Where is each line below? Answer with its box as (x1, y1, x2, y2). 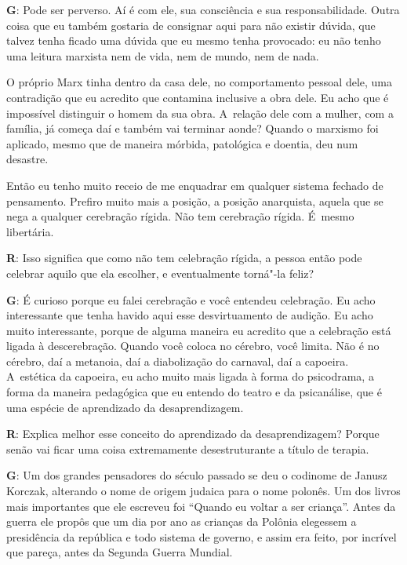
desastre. (6, 151, 49, 167)
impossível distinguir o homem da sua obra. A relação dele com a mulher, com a (6, 104, 394, 121)
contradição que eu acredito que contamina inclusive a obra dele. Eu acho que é (6, 89, 389, 105)
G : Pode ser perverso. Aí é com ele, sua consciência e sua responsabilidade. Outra (6, 2, 400, 17)
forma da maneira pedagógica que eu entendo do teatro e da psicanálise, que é (6, 384, 382, 400)
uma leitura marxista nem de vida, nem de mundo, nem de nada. (6, 47, 319, 64)
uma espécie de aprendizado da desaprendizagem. (6, 399, 244, 415)
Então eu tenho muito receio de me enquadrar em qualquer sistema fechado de (6, 177, 383, 193)
